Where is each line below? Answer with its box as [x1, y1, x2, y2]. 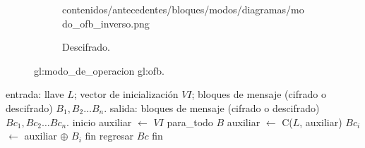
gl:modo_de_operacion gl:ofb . [34, 63, 164, 78]
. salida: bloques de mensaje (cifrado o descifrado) [104, 100, 320, 115]
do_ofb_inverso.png [62, 16, 150, 30]
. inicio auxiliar [66, 114, 132, 129]
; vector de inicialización [73, 87, 179, 101]
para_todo [167, 114, 213, 129]
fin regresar [85, 128, 134, 143]
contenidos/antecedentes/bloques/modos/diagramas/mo [62, 2, 304, 16]
